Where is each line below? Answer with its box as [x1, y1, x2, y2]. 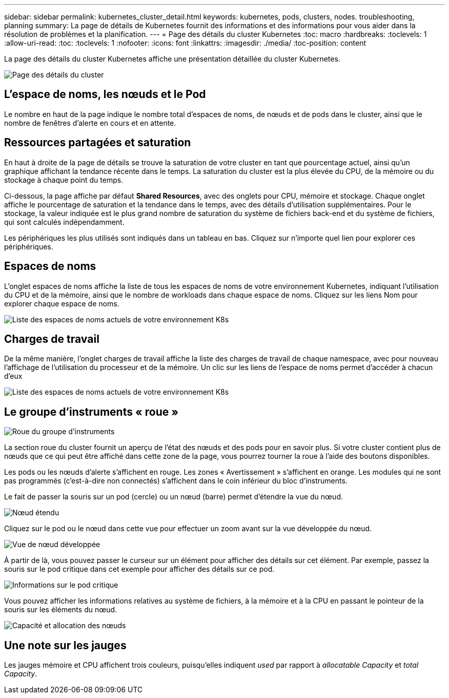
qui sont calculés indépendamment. [4, 217, 125, 226]
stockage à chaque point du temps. [4, 175, 124, 184]
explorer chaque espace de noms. [4, 299, 119, 308]
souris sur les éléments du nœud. [4, 605, 117, 614]
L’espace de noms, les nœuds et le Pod [4, 88, 206, 101]
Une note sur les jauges [4, 638, 127, 652]
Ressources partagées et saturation [4, 136, 191, 149]
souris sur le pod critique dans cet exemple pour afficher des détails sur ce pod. [4, 565, 275, 574]
